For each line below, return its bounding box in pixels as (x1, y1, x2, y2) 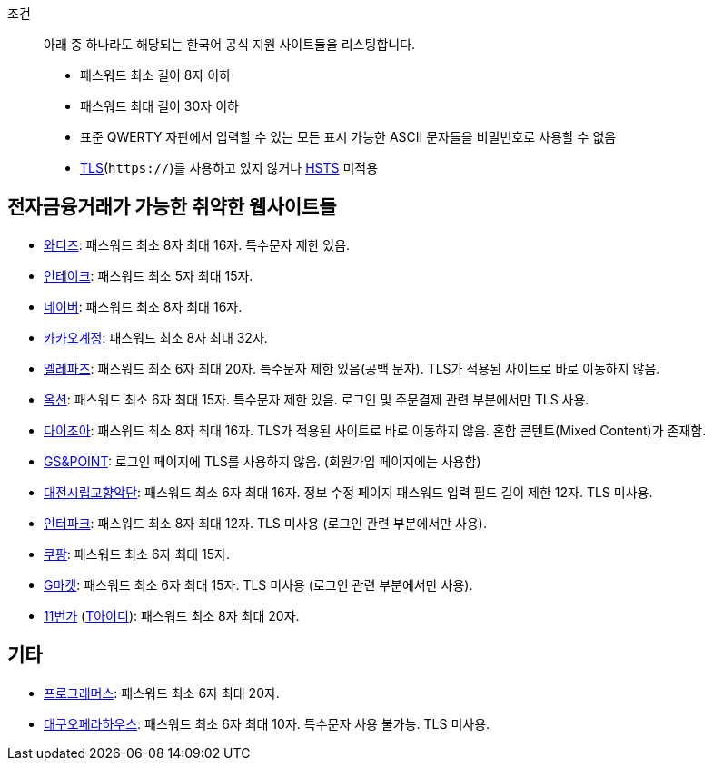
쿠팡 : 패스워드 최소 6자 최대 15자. (44, 545, 231, 562)
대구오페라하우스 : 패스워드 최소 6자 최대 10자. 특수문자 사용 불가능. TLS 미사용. (44, 715, 490, 732)
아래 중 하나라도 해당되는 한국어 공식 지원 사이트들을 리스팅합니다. (44, 36, 416, 52)
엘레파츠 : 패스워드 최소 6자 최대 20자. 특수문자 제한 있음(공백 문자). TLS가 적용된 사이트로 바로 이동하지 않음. (44, 360, 660, 376)
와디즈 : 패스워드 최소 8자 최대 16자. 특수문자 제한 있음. (44, 236, 351, 253)
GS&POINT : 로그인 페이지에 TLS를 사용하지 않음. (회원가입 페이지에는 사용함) (44, 453, 481, 469)
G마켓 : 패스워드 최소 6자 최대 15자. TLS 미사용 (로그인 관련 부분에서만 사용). (44, 576, 473, 593)
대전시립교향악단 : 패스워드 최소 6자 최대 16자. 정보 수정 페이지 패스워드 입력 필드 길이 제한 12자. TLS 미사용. (44, 484, 653, 500)
